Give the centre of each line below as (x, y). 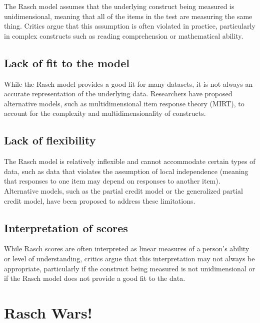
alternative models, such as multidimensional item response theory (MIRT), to (124, 103)
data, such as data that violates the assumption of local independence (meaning (126, 171)
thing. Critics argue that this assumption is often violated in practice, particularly (130, 26)
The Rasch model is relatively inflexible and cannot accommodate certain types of (130, 161)
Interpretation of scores (66, 227)
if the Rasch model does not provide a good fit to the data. (95, 278)
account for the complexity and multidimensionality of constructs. (105, 113)
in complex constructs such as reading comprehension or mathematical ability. (124, 35)
